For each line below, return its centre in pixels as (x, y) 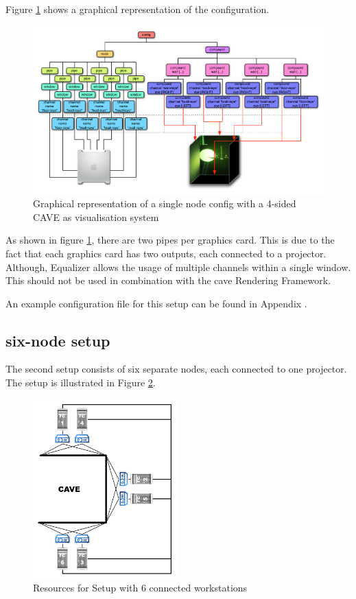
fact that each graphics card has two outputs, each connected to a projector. (166, 253)
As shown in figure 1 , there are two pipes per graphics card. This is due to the (170, 240)
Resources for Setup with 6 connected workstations (140, 588)
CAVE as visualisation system (96, 216)
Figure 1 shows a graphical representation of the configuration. (138, 9)
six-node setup (58, 340)
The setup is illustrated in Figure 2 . (81, 383)
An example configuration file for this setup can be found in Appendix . (156, 303)
